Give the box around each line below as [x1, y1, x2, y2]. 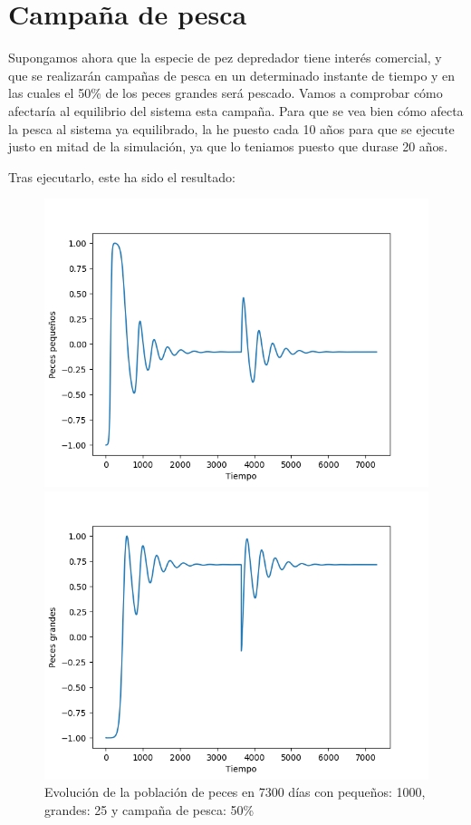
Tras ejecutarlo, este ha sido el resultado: [8, 167, 235, 186]
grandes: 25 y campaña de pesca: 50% [44, 801, 255, 820]
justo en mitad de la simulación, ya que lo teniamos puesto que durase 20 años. [8, 137, 448, 156]
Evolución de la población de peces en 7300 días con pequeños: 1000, [44, 782, 426, 801]
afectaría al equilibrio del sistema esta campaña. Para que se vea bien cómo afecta [8, 101, 464, 120]
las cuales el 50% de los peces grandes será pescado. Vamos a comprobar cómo [8, 83, 443, 102]
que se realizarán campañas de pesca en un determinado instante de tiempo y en [8, 65, 456, 84]
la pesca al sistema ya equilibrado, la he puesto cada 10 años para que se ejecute [8, 119, 455, 138]
